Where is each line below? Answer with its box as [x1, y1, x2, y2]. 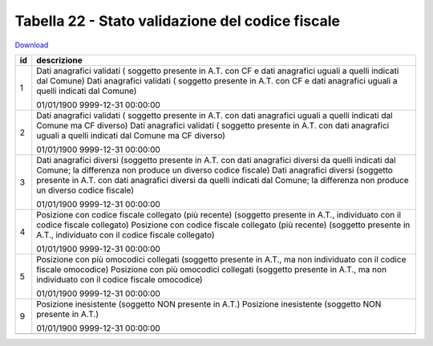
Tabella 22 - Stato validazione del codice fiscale [14, 12, 341, 30]
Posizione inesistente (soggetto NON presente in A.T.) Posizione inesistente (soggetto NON [36, 298, 382, 309]
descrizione [36, 55, 83, 66]
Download [14, 40, 49, 50]
